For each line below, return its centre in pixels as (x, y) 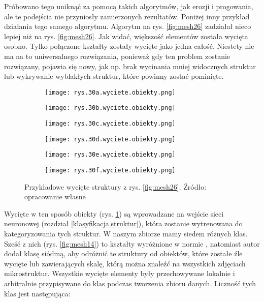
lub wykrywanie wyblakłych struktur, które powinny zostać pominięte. (114, 76)
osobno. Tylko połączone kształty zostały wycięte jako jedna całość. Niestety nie (129, 46)
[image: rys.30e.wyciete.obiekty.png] (110, 155)
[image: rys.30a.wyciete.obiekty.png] (110, 92)
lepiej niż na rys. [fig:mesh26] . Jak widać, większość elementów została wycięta (126, 36)
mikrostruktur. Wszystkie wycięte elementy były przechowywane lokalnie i (120, 273)
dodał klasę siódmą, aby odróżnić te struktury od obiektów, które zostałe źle (123, 253)
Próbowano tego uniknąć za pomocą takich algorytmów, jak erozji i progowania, (129, 6)
